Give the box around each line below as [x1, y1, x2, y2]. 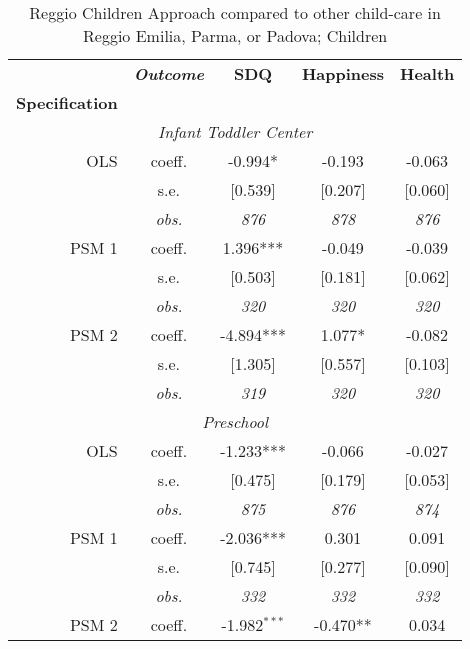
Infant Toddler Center [158, 120, 313, 143]
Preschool [202, 410, 269, 433]
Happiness [301, 62, 384, 85]
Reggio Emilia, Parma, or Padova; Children [83, 24, 388, 47]
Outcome [133, 62, 205, 85]
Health [400, 62, 455, 85]
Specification [16, 91, 118, 114]
